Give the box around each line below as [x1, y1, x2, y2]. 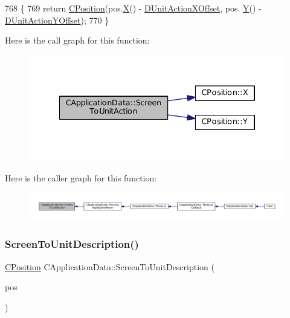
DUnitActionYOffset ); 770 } [5, 13, 109, 26]
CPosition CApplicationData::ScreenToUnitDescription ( [5, 260, 214, 273]
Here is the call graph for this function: [5, 34, 150, 47]
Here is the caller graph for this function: [5, 171, 157, 184]
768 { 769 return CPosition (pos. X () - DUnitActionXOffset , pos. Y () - [5, 2, 262, 14]
